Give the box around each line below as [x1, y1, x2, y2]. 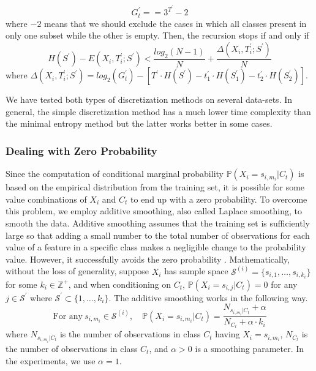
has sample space [164, 264, 228, 277]
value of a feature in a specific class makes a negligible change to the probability [6, 241, 306, 253]
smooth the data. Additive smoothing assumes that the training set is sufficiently [6, 216, 310, 229]
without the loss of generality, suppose [6, 264, 149, 277]
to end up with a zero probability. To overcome [130, 192, 307, 205]
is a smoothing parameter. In [195, 342, 304, 354]
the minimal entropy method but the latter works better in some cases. [6, 117, 273, 130]
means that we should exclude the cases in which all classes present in [44, 17, 307, 29]
